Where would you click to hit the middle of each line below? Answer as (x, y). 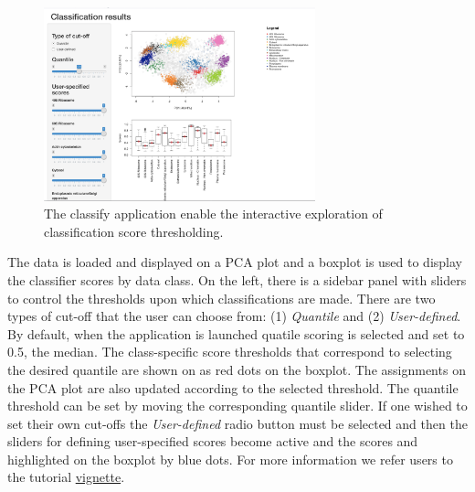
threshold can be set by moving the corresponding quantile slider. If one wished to (237, 406)
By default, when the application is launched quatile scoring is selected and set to (236, 333)
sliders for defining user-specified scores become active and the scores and (213, 441)
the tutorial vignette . (66, 477)
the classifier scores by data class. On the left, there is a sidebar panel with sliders (237, 279)
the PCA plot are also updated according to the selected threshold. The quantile (233, 387)
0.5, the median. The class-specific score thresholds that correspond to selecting (230, 352)
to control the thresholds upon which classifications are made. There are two (222, 298)
